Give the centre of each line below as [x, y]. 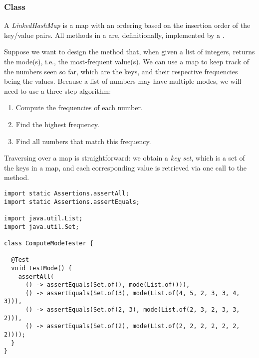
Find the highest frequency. [57, 124]
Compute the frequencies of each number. [79, 107]
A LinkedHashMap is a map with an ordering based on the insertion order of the [127, 25]
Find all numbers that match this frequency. [83, 141]
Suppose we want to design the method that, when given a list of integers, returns [129, 52]
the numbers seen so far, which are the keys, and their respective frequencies [121, 71]
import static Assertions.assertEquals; [72, 202]
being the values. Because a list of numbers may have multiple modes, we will [123, 81]
